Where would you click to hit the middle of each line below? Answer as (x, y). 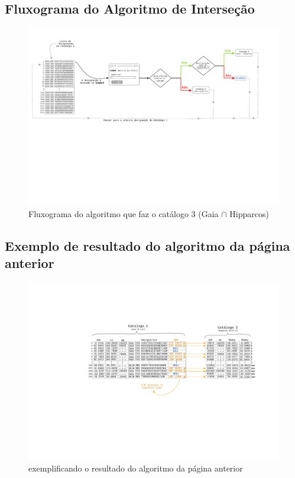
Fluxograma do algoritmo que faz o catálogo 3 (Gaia (124, 213)
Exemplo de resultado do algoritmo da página (147, 245)
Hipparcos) (249, 213)
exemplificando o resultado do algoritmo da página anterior (136, 468)
